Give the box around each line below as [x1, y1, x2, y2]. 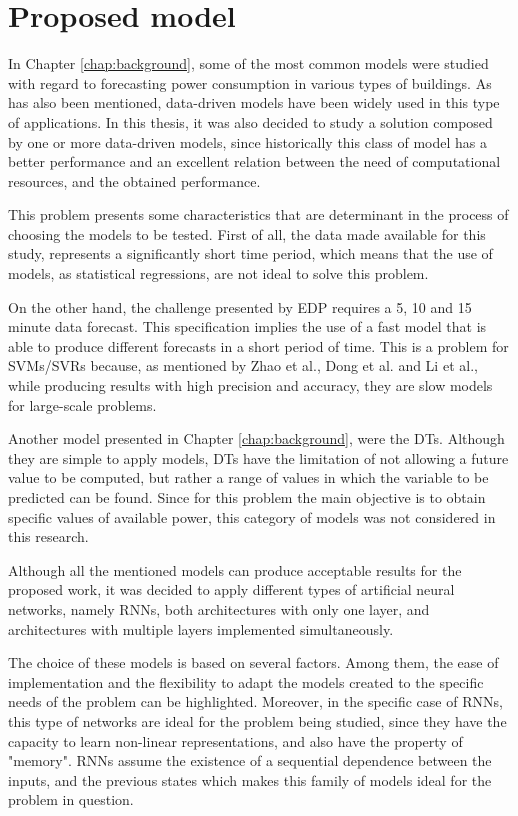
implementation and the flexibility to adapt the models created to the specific [8, 671, 484, 692]
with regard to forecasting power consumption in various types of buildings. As [8, 72, 492, 93]
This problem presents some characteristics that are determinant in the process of [8, 204, 509, 225]
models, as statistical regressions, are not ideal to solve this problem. [8, 263, 429, 284]
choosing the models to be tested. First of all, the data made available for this [8, 223, 486, 244]
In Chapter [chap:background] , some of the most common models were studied [8, 53, 489, 74]
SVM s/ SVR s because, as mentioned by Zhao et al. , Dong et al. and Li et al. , [8, 355, 478, 376]
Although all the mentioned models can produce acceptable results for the [8, 559, 462, 580]
